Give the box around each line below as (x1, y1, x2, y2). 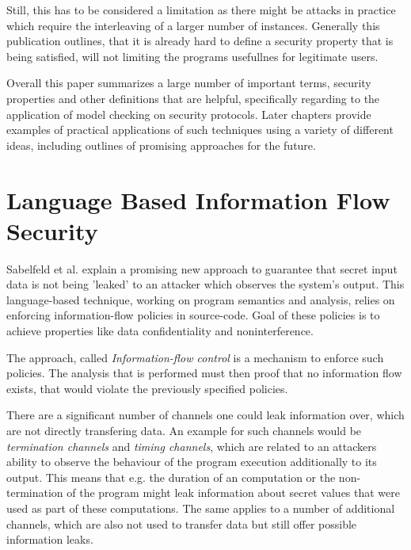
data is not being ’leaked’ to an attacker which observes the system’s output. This (6, 276, 405, 292)
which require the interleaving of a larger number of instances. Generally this (6, 17, 380, 33)
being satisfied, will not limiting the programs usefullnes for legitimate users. (6, 48, 379, 64)
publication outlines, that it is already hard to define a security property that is (6, 32, 394, 49)
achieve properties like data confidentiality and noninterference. (6, 323, 314, 339)
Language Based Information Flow (6, 183, 390, 216)
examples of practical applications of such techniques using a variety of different (6, 121, 394, 138)
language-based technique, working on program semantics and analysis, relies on (6, 291, 395, 307)
